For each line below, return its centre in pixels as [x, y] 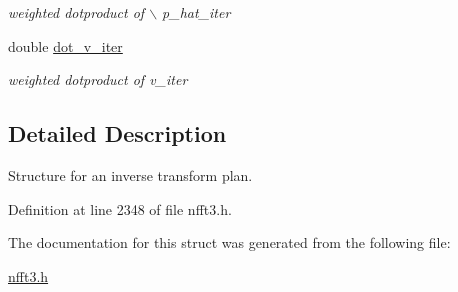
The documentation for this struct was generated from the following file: [229, 242]
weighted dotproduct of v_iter [98, 79]
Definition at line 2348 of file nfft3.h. [120, 208]
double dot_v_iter [65, 45]
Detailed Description [117, 133]
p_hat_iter [196, 12]
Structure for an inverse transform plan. [130, 174]
